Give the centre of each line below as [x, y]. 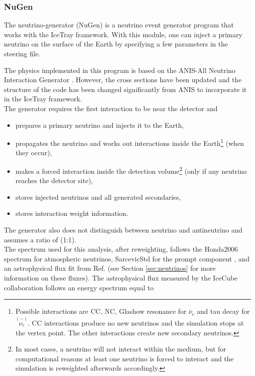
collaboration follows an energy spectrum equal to [79, 287]
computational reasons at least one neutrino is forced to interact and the [125, 358]
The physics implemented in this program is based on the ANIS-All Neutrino [120, 70]
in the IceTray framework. [43, 99]
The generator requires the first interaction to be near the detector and [111, 108]
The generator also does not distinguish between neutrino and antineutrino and [123, 230]
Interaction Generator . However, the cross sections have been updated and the [123, 80]
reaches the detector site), [54, 180]
